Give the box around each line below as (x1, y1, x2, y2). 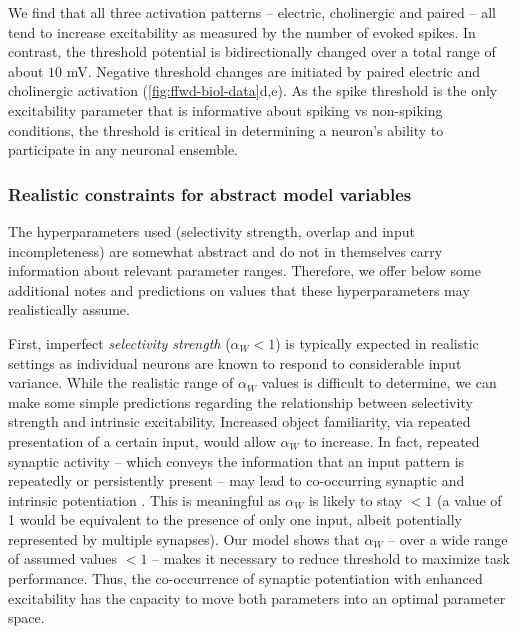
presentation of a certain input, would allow (8, 430, 276, 451)
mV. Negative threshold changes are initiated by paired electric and (66, 60, 481, 81)
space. (8, 607, 45, 628)
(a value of (437, 489, 502, 510)
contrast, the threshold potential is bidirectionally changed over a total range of (8, 41, 496, 62)
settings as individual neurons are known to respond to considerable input (8, 352, 462, 373)
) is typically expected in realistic (275, 332, 479, 353)
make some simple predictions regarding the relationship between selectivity (8, 391, 473, 412)
